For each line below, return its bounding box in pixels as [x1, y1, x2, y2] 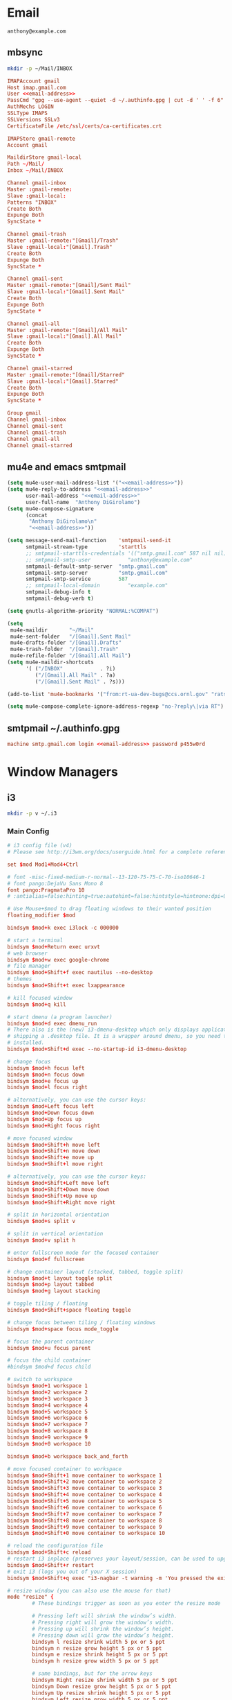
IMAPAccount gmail [7, 78, 60, 85]
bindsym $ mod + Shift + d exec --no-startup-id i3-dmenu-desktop [7, 1046, 187, 1053]
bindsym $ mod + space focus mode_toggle [7, 1326, 119, 1333]
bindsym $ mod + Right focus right [7, 1122, 100, 1129]
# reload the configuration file [7, 1543, 104, 1550]
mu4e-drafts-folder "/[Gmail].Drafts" [10, 639, 122, 646]
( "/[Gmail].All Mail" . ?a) [35, 671, 116, 679]
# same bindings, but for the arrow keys [32, 1670, 153, 1677]
